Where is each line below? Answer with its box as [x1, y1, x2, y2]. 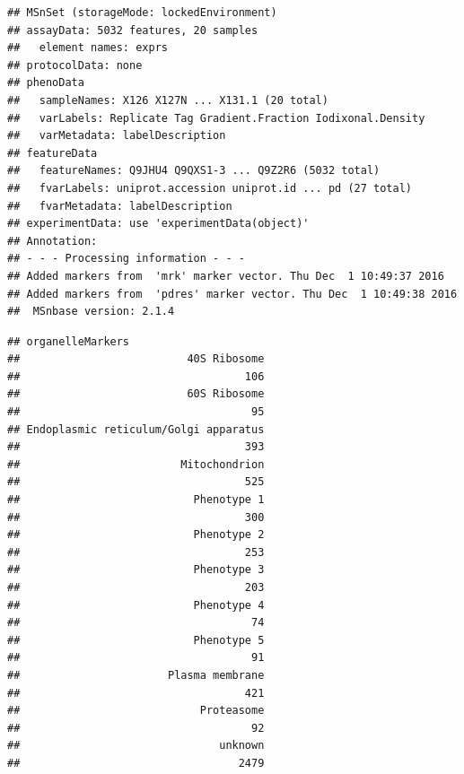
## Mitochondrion [7, 457, 265, 471]
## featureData [7, 146, 98, 160]
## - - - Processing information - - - [7, 252, 245, 265]
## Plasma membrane [7, 668, 265, 682]
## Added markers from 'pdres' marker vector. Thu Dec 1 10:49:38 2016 [7, 287, 458, 300]
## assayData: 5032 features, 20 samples [7, 23, 258, 37]
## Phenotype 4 [7, 598, 265, 612]
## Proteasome [7, 704, 265, 717]
